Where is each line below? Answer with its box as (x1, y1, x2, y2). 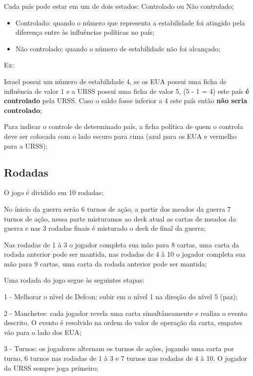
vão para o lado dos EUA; (4, 327, 82, 337)
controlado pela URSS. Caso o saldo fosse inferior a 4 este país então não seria (4, 95, 247, 106)
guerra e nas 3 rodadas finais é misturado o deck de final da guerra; (4, 223, 206, 233)
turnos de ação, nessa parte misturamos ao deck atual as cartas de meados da (4, 213, 236, 223)
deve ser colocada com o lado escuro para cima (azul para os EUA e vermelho (4, 131, 237, 141)
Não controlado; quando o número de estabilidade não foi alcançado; (15, 43, 220, 53)
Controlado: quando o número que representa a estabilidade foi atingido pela (15, 17, 245, 27)
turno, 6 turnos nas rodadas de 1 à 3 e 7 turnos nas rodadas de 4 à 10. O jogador (4, 353, 248, 363)
